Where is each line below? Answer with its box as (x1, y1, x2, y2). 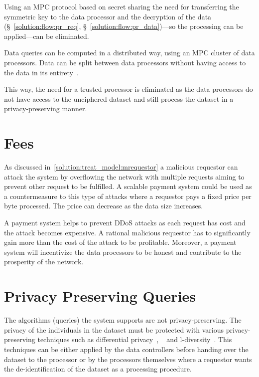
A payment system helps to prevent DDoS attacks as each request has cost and (4, 217, 246, 228)
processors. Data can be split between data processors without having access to (4, 57, 246, 67)
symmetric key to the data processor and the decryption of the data (4, 11, 212, 21)
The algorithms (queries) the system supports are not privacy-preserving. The (4, 315, 242, 325)
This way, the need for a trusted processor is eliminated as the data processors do (4, 84, 253, 94)
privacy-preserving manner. (4, 103, 87, 114)
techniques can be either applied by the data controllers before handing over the (4, 344, 249, 354)
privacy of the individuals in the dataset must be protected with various (4, 324, 224, 335)
